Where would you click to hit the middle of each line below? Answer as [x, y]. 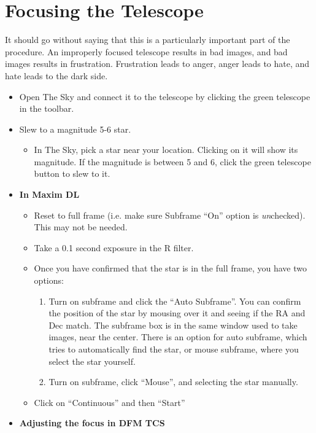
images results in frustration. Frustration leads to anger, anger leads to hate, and [157, 64]
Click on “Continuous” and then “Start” [110, 402]
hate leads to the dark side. [56, 75]
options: [49, 280]
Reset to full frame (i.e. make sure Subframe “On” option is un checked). [170, 215]
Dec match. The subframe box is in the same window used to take [173, 325]
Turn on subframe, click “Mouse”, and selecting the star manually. [173, 382]
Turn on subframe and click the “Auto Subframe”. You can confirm [175, 301]
